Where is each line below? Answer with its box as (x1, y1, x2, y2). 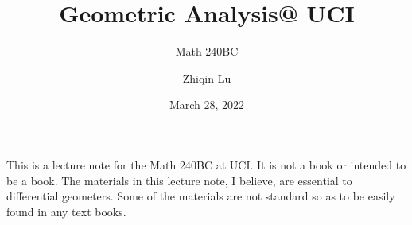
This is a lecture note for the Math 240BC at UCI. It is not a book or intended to (6, 156, 406, 173)
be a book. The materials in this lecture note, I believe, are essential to (6, 172, 352, 188)
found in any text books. (6, 203, 126, 219)
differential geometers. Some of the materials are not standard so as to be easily (6, 188, 395, 204)
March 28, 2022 (169, 96, 245, 113)
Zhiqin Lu (182, 69, 231, 86)
